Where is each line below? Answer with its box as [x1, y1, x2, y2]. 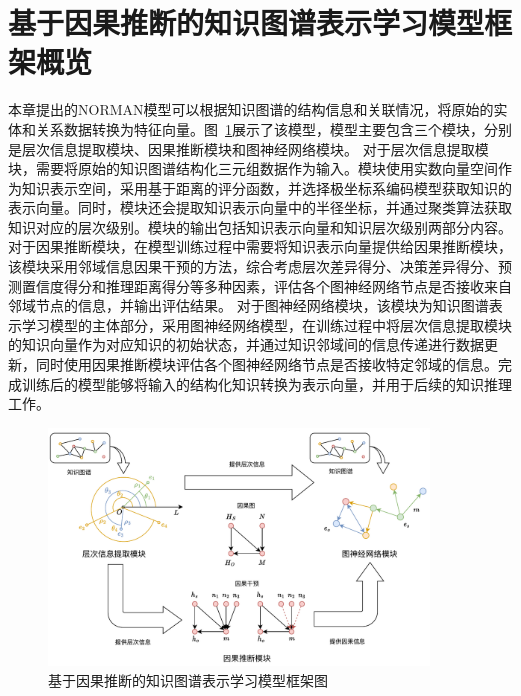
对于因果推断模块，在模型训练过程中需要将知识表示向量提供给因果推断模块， [8, 236, 512, 257]
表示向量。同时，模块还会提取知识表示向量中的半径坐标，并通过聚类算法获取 [8, 197, 512, 218]
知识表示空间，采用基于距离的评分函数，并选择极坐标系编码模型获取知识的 [21, 177, 512, 198]
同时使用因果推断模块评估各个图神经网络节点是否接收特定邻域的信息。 [35, 354, 498, 375]
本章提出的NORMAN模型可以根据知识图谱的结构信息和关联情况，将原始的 [8, 99, 494, 120]
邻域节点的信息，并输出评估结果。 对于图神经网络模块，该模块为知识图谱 [8, 295, 489, 316]
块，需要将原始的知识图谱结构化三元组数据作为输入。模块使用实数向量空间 [8, 158, 498, 179]
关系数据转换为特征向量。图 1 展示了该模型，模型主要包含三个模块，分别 [35, 118, 512, 139]
